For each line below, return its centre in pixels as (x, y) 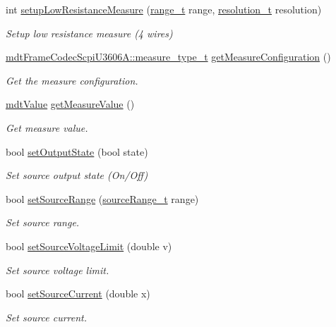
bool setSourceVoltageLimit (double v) (89, 246)
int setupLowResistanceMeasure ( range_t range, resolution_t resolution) (164, 9)
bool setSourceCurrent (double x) (78, 294)
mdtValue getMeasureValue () (70, 104)
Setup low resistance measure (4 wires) (89, 33)
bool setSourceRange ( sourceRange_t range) (102, 198)
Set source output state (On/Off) (77, 175)
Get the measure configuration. (72, 80)
